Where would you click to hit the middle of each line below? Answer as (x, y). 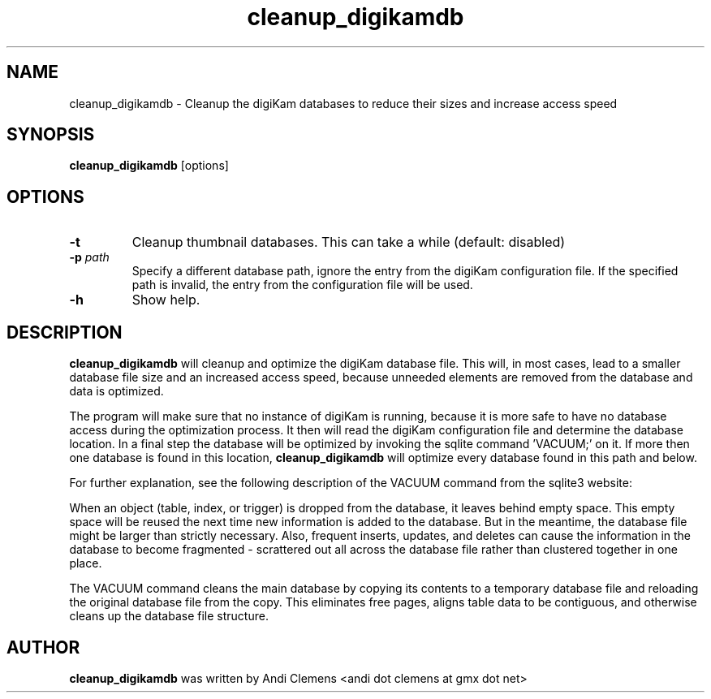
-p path (89, 257)
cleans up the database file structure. (169, 616)
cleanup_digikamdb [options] (149, 166)
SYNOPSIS (51, 135)
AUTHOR (43, 647)
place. (86, 563)
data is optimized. (116, 391)
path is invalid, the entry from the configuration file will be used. (302, 285)
